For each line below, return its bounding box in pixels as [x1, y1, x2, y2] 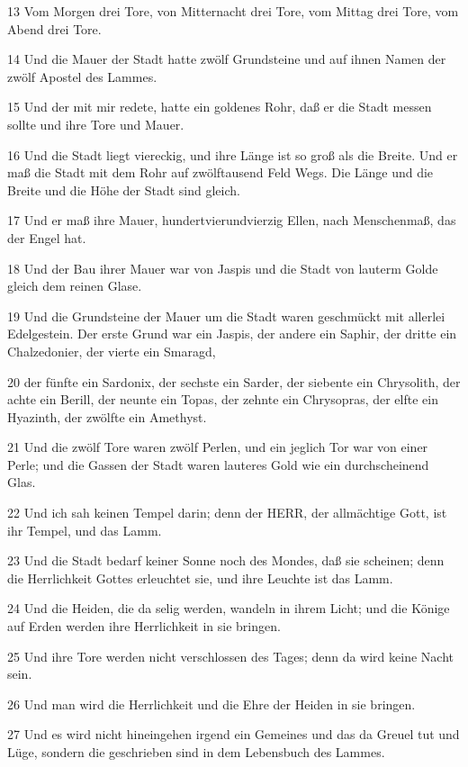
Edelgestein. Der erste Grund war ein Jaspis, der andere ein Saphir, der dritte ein [7, 324, 457, 343]
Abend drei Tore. [7, 19, 102, 38]
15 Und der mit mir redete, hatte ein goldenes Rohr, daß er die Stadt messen [7, 97, 432, 116]
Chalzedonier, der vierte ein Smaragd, [7, 341, 216, 360]
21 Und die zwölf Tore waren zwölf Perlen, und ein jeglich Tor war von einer [7, 438, 428, 456]
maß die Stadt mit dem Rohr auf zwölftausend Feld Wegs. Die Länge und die [7, 163, 434, 182]
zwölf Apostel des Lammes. [7, 67, 157, 86]
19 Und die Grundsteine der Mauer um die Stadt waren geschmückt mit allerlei [7, 306, 445, 325]
